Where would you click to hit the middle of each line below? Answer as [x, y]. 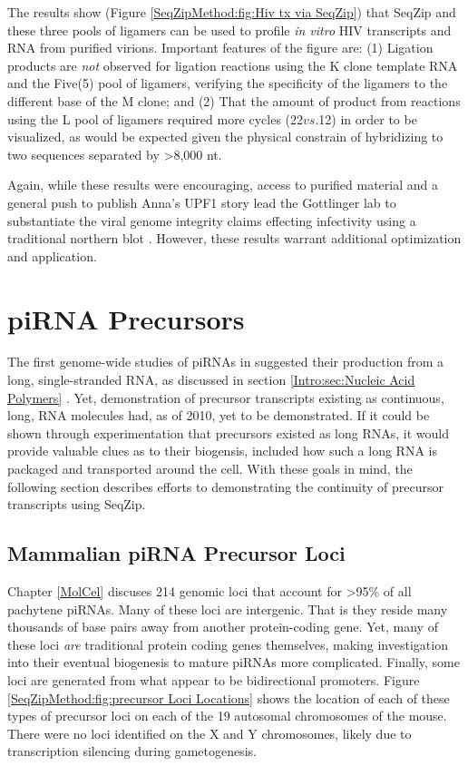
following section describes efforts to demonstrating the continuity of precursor [225, 486]
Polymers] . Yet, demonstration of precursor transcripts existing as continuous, [226, 397]
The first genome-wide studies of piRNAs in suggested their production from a [226, 362]
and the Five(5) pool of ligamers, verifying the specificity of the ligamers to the [228, 83]
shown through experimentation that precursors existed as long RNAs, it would [228, 432]
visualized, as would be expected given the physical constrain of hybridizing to [225, 137]
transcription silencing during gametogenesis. [132, 751]
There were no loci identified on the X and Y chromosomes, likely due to [210, 733]
